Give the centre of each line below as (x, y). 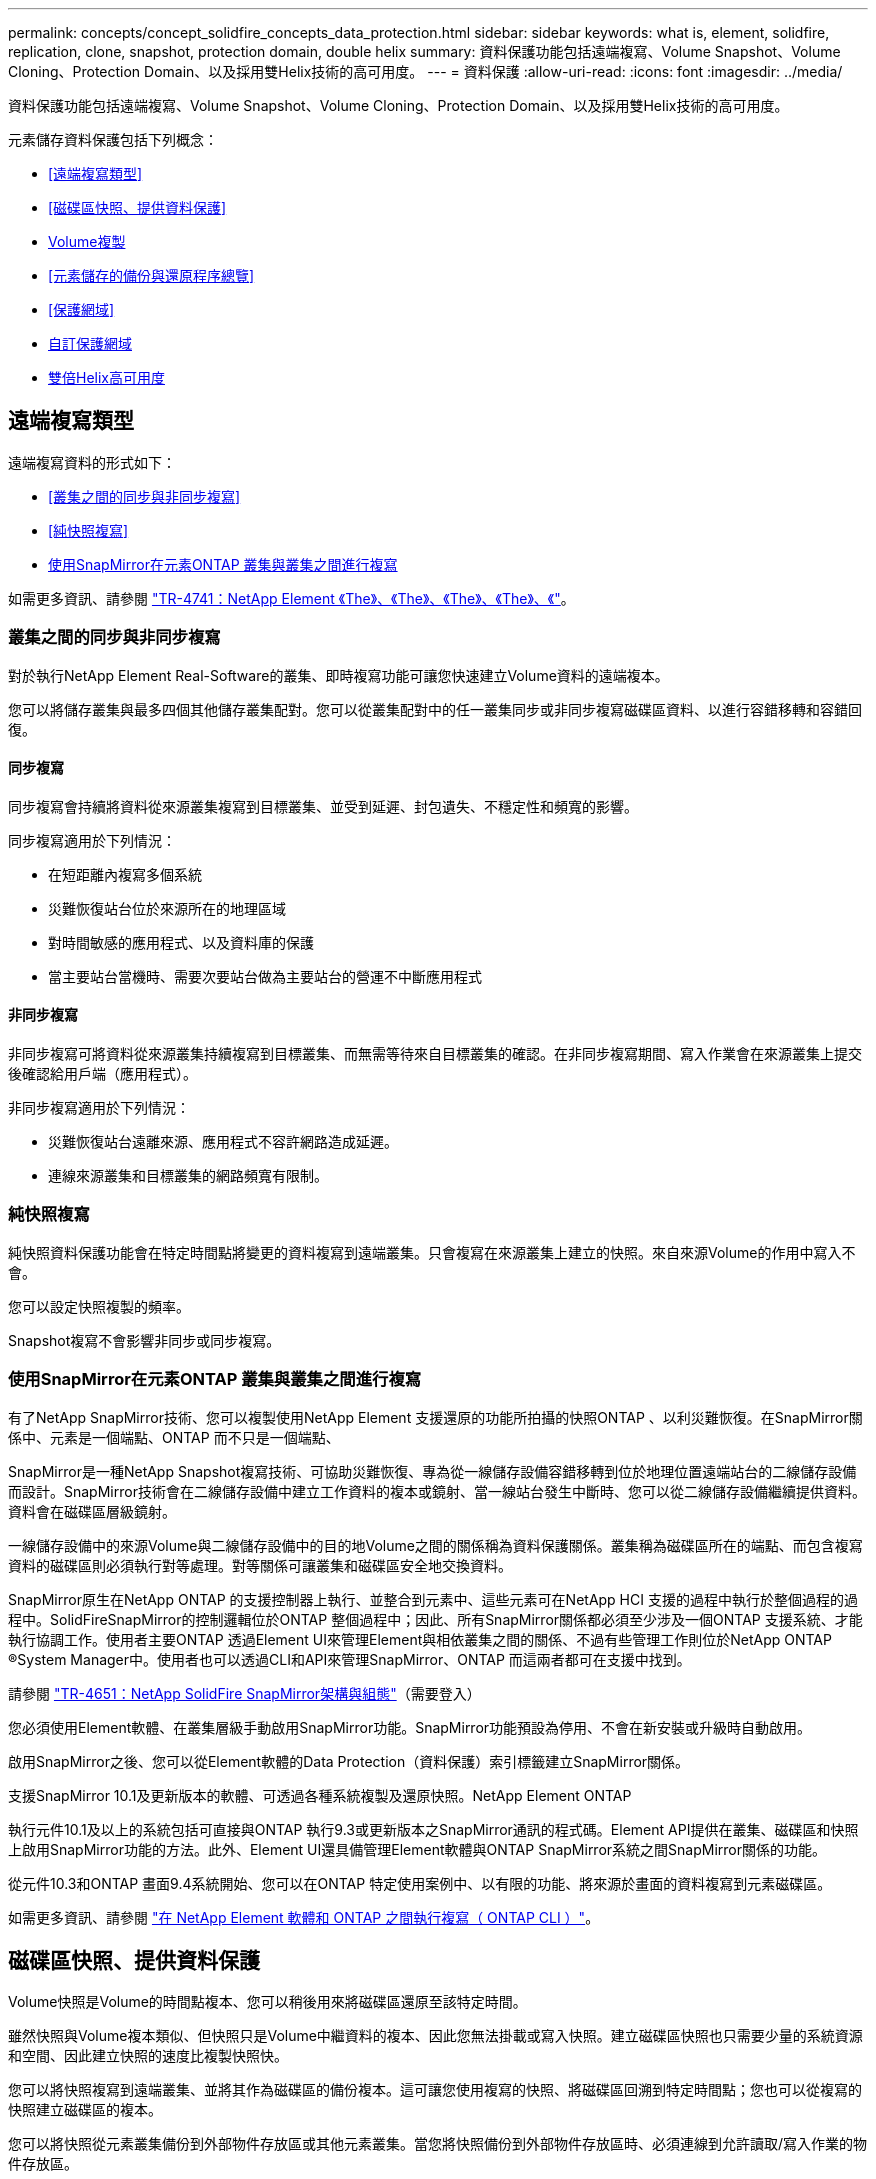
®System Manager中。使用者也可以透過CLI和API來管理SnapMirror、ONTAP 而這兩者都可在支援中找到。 (349, 1659)
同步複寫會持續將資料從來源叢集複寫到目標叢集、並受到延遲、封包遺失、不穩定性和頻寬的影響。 (323, 806)
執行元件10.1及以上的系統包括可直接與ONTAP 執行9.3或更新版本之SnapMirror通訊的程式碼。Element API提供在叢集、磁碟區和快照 (433, 1829)
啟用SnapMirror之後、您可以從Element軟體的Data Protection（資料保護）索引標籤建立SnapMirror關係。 (349, 1761)
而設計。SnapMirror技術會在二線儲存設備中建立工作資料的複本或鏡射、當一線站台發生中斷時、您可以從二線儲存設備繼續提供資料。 (437, 1491)
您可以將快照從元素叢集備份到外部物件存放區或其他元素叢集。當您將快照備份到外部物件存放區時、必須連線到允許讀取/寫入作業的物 (438, 2144)
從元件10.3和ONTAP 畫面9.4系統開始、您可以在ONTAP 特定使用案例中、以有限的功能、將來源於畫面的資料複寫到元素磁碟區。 (420, 1883)
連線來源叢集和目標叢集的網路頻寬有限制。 (188, 1176)
